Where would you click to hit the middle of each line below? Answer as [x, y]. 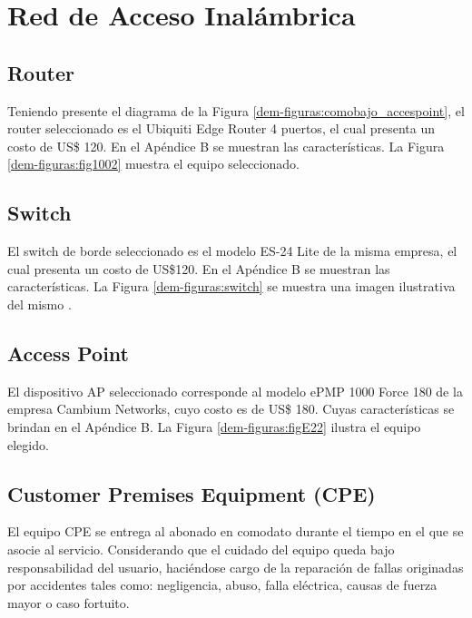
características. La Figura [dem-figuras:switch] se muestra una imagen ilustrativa [231, 286]
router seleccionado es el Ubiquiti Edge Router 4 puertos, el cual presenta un [221, 128]
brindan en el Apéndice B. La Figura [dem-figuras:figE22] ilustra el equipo [214, 426]
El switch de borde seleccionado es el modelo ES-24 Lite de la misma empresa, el [232, 251]
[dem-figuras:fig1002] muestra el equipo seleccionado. [153, 164]
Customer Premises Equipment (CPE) [192, 493]
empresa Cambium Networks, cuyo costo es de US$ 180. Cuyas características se [231, 409]
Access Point [68, 353]
